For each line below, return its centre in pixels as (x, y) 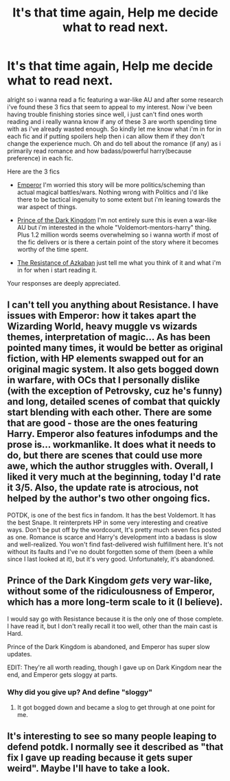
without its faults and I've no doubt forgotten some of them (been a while (110, 551)
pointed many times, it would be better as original (115, 348)
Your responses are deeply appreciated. (64, 283)
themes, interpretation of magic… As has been (109, 338)
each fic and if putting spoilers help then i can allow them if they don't (106, 136)
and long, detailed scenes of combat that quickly (114, 402)
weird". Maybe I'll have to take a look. (89, 769)
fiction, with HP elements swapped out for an (105, 359)
